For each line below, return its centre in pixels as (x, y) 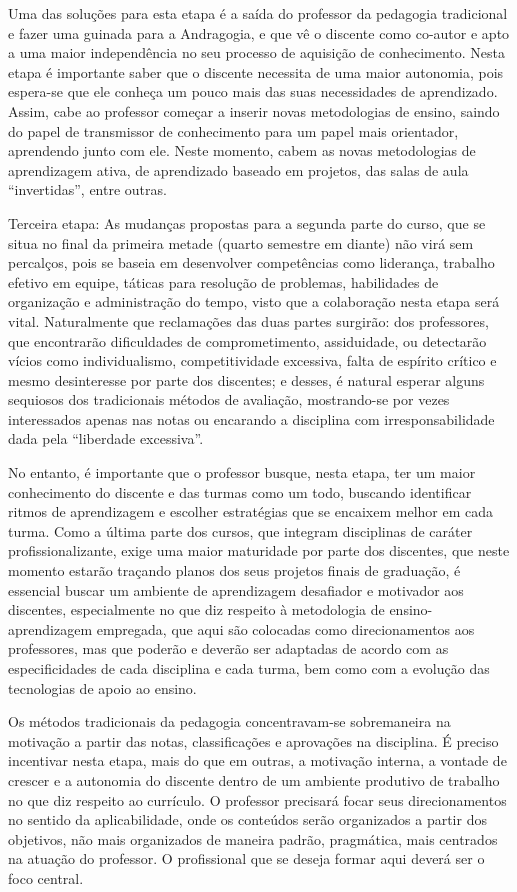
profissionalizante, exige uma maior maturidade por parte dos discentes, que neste (259, 550)
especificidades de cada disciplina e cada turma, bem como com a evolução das (249, 668)
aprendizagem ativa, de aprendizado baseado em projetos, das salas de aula (238, 169)
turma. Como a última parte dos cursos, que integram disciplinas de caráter (240, 530)
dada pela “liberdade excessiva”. (106, 438)
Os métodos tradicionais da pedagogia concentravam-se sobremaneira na (229, 721)
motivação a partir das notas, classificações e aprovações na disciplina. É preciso (253, 740)
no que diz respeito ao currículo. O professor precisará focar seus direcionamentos (257, 799)
